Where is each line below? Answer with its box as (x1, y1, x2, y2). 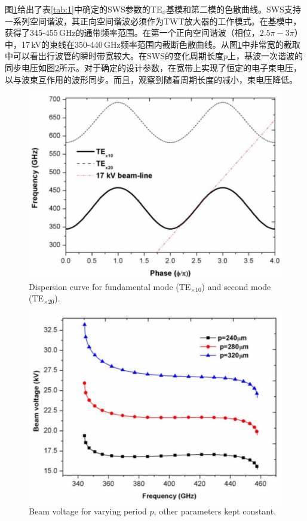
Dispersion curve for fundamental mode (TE (29, 280, 191, 292)
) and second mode (201, 280, 271, 292)
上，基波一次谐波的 (228, 50, 303, 62)
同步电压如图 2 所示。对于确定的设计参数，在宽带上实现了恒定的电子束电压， (5, 61, 302, 73)
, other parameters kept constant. (153, 505, 277, 517)
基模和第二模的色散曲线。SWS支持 (165, 3, 301, 15)
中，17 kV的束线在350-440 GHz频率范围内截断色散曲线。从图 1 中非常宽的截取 (5, 38, 300, 50)
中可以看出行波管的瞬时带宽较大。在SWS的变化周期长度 (5, 50, 223, 62)
